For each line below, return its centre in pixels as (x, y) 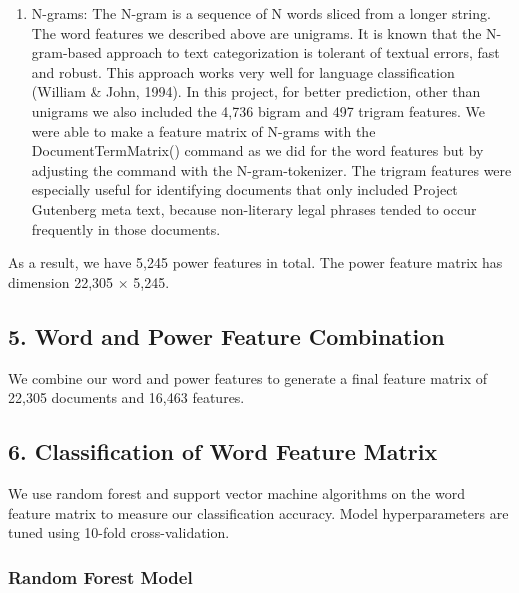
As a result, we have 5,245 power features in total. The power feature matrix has (255, 262)
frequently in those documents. (126, 228)
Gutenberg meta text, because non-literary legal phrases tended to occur (254, 208)
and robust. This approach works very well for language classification (243, 71)
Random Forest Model (100, 576)
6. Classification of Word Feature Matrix (223, 451)
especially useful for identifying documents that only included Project (244, 189)
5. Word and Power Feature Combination (226, 335)
